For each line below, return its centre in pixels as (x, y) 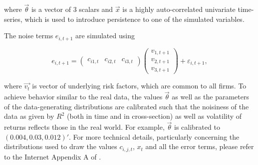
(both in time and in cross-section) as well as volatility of (154, 116)
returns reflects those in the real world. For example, (84, 127)
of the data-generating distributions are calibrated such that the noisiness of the (127, 106)
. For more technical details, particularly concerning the (154, 136)
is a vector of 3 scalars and (72, 9)
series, (13, 19)
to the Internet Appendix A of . (53, 156)
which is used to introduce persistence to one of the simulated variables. (134, 19)
